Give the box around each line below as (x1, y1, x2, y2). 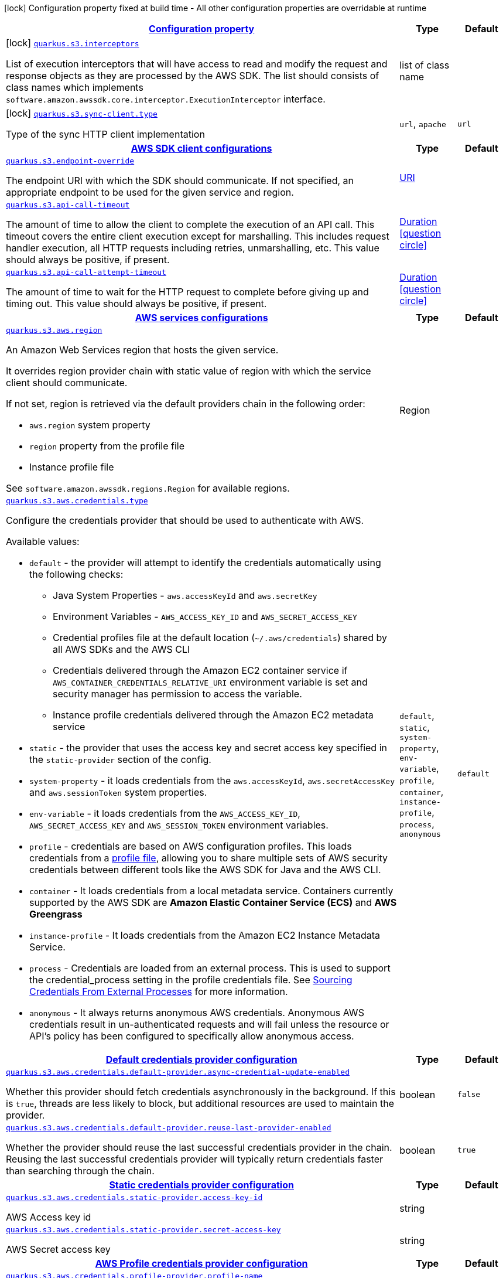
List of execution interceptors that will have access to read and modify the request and (6, 58, 388, 70)
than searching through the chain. (6, 1165, 155, 1177)
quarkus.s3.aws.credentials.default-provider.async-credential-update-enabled (6, 1068, 350, 1076)
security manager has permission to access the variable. (53, 688, 302, 700)
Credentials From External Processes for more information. (29, 986, 288, 997)
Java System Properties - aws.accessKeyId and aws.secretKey (53, 589, 317, 601)
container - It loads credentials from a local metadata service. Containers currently (29, 885, 393, 897)
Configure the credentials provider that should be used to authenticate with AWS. (6, 514, 364, 526)
